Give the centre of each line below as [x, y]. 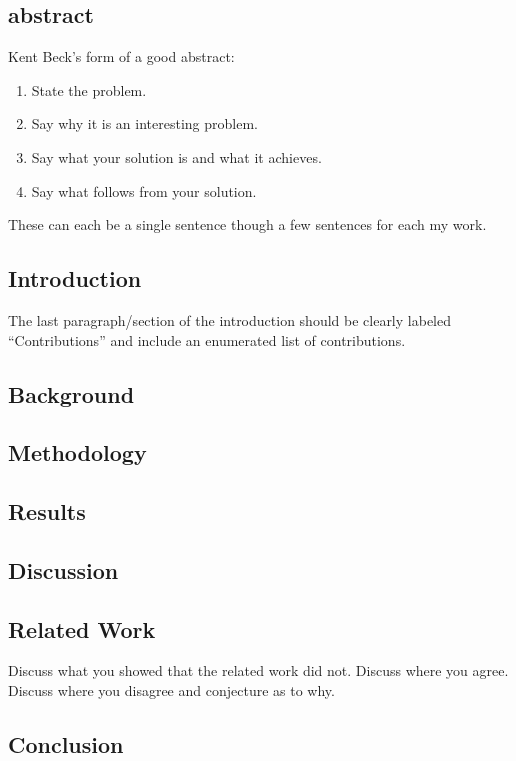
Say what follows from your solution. [144, 190]
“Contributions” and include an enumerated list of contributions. [207, 339]
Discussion [63, 569]
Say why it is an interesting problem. [144, 123]
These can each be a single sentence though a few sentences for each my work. [247, 224]
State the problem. [89, 89]
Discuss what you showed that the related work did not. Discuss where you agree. [258, 670]
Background [71, 393]
